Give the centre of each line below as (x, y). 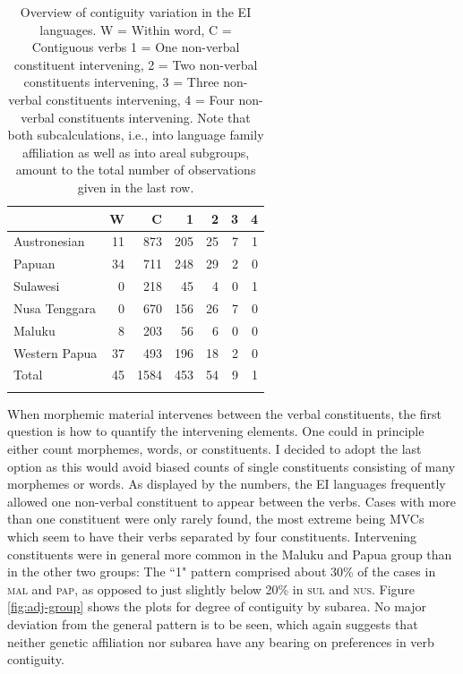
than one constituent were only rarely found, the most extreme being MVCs (216, 519)
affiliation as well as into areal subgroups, (136, 152)
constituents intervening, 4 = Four (140, 99)
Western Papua (56, 352)
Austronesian (49, 241)
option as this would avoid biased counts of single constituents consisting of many (231, 466)
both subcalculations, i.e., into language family (136, 135)
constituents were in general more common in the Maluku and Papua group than (230, 554)
